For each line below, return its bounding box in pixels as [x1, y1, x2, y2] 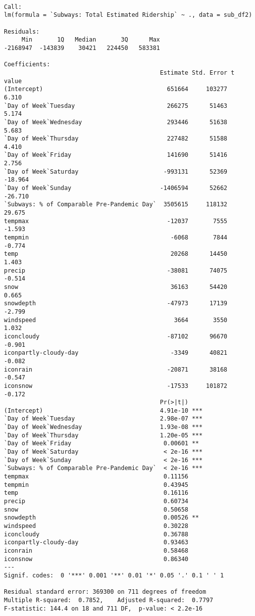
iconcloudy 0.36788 [4, 530, 189, 538]
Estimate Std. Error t [160, 69, 235, 76]
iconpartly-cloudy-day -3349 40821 [4, 349, 228, 357]
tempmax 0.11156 [4, 473, 189, 480]
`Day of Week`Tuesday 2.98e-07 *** [4, 415, 203, 423]
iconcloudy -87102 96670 [4, 332, 228, 340]
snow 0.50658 [4, 506, 189, 513]
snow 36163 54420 [4, 283, 228, 290]
